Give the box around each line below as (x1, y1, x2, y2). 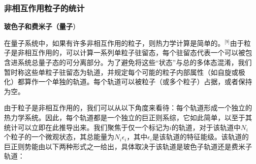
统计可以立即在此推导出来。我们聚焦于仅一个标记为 (4, 122, 169, 132)
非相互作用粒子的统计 (4, 1, 85, 14)
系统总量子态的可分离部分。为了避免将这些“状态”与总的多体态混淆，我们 (17, 57, 252, 67)
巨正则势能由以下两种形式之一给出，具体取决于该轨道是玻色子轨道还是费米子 (4, 141, 252, 151)
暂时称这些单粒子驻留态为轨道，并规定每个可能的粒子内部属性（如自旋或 (4, 66, 238, 77)
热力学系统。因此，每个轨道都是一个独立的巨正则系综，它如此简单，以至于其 (4, 112, 252, 122)
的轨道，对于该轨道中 (171, 122, 241, 132)
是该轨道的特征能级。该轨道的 (152, 131, 249, 142)
